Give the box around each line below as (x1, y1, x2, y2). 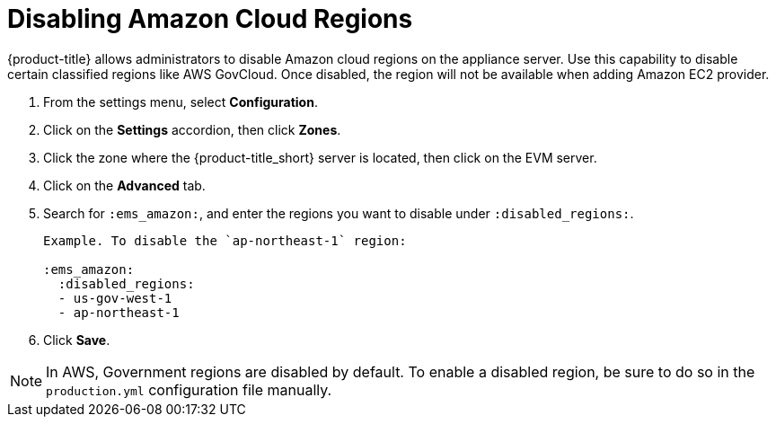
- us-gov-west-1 (57, 290, 172, 305)
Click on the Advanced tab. (43, 177, 206, 193)
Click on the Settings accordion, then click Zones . (43, 121, 341, 137)
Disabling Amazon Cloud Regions (7, 4, 413, 34)
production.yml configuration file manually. (46, 380, 332, 399)
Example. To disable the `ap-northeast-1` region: (43, 233, 407, 248)
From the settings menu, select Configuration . (43, 93, 318, 110)
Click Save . (43, 331, 110, 348)
